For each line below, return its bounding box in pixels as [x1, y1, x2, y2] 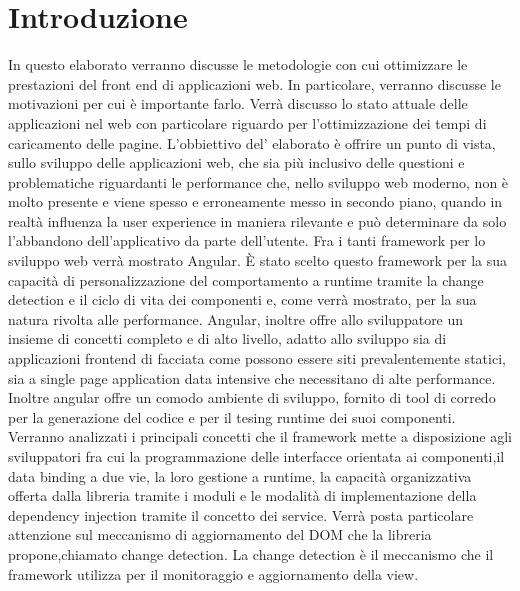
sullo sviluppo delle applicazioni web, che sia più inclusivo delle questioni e [8, 152, 465, 173]
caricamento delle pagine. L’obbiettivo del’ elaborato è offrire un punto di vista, [8, 132, 496, 153]
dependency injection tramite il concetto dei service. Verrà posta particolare [8, 504, 474, 525]
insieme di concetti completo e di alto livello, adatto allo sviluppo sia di [8, 328, 447, 349]
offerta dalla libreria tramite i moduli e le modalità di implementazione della [8, 485, 477, 506]
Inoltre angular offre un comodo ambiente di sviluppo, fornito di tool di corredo [8, 387, 496, 408]
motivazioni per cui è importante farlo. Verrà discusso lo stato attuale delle [8, 93, 468, 114]
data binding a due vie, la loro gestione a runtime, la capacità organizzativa [8, 465, 472, 486]
